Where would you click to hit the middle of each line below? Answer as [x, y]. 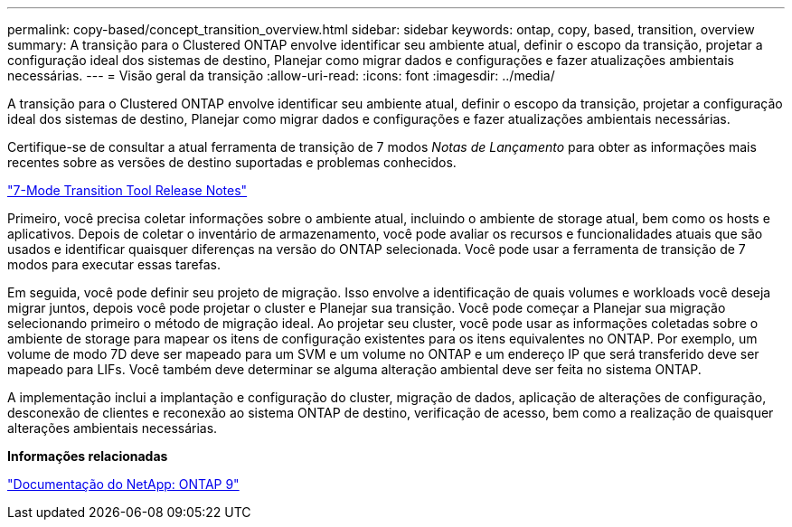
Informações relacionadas [88, 456]
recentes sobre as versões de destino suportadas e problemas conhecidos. [232, 162]
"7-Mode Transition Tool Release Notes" [127, 190]
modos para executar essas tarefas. [114, 264]
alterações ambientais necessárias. [113, 428]
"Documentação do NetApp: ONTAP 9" [123, 484]
